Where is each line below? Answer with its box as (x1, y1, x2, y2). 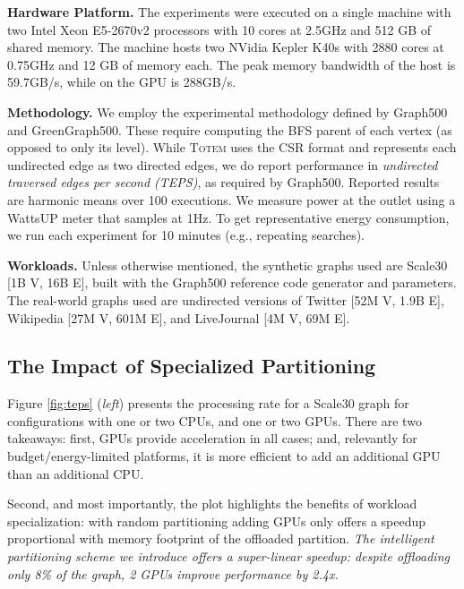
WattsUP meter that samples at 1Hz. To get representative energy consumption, (7, 208, 450, 226)
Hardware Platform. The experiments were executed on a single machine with (7, 3, 451, 21)
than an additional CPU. (7, 464, 144, 482)
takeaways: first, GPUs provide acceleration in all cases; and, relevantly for (7, 429, 417, 448)
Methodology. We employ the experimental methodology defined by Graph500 (7, 102, 448, 121)
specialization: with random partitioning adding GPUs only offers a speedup (7, 511, 426, 530)
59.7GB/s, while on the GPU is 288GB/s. (7, 73, 236, 91)
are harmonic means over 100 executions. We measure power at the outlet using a (7, 190, 456, 209)
